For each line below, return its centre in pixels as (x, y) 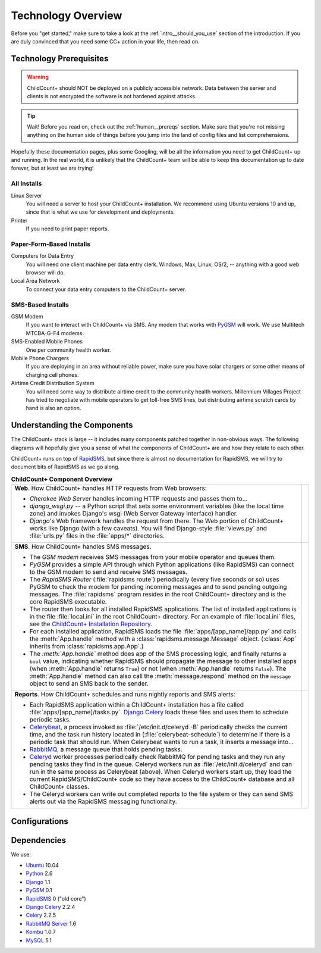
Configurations (40, 821)
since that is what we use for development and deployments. (100, 212)
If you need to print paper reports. (67, 229)
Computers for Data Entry (43, 256)
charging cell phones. (52, 374)
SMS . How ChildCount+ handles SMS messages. (83, 546)
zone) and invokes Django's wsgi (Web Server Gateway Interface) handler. (133, 514)
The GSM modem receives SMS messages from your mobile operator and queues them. (153, 557)
